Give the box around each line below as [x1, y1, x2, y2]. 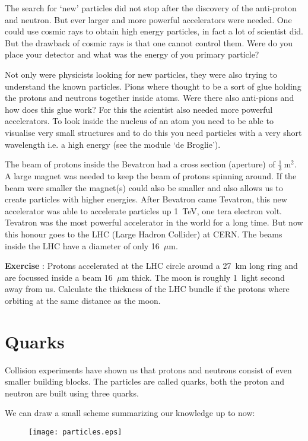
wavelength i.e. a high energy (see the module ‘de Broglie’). [5, 138, 221, 150]
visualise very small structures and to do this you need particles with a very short [5, 126, 302, 138]
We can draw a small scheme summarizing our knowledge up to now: [5, 407, 255, 419]
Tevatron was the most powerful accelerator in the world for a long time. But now [5, 216, 303, 229]
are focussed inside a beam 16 [5, 271, 113, 283]
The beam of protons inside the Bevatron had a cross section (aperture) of [5, 158, 275, 170]
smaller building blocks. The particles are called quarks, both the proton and [5, 375, 285, 388]
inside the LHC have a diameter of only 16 [5, 239, 160, 252]
